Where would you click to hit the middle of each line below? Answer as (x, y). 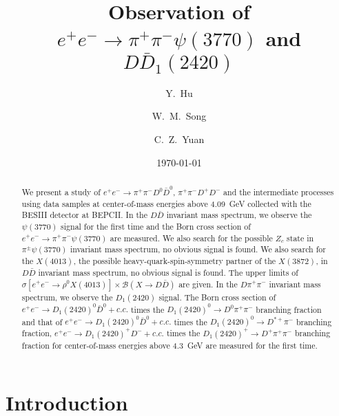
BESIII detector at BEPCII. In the (84, 215)
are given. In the (208, 284)
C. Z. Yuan (179, 139)
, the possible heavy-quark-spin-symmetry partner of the (175, 260)
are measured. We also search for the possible (191, 238)
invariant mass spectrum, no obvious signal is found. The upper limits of (168, 272)
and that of (42, 321)
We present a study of (61, 191)
